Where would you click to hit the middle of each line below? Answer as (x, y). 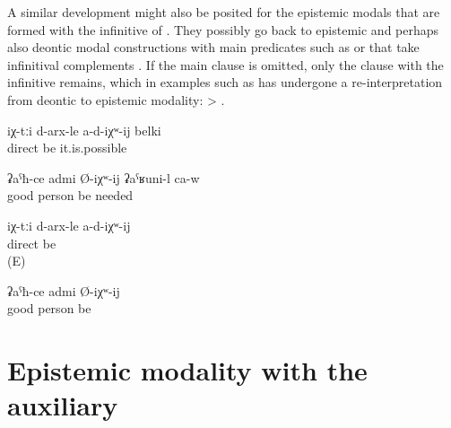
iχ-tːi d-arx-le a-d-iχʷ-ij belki (84, 130)
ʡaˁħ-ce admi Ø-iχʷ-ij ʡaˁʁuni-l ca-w (104, 177)
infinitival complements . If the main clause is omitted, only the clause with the (225, 64)
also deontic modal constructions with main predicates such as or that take (213, 47)
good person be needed (70, 195)
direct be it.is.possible (67, 148)
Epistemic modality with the (187, 370)
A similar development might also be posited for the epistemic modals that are (224, 12)
